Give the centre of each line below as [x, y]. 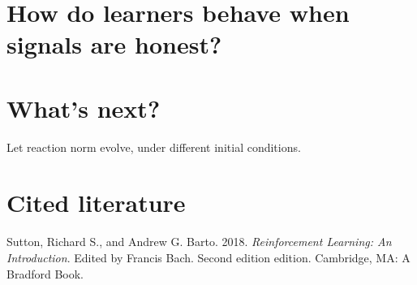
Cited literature [96, 203]
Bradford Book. [45, 273]
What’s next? [84, 108]
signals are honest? [114, 44]
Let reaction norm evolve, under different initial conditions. [154, 147]
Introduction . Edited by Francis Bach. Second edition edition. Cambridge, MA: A [208, 257]
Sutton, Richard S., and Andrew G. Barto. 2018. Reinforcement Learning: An [199, 242]
